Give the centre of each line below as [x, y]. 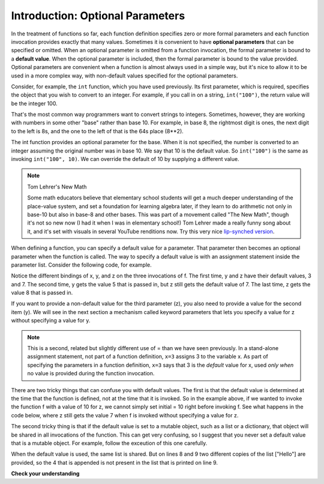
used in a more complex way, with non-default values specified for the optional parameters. [124, 76]
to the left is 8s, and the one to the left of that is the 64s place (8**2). [97, 131]
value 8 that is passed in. [42, 293]
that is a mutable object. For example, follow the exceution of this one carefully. [109, 443]
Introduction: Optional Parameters [98, 16]
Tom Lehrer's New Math [57, 187]
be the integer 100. [34, 103]
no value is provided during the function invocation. [91, 374]
